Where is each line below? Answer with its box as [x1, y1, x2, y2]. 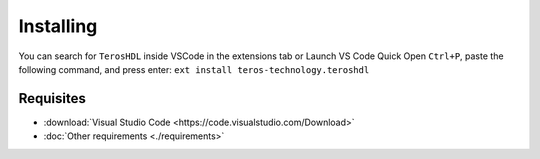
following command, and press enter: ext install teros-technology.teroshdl [18, 63, 370, 75]
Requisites [18, 90, 87, 107]
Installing [18, 15, 98, 37]
